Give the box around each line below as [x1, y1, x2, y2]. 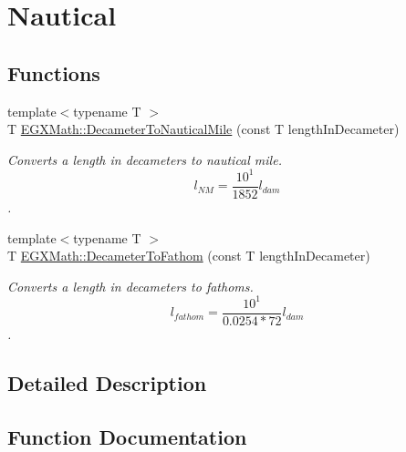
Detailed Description [7, 368, 207, 396]
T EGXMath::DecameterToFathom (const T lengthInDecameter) [7, 246, 370, 265]
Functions [7, 58, 100, 87]
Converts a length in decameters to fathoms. [7, 276, 254, 295]
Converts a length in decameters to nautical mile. [7, 149, 282, 169]
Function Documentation [7, 422, 247, 450]
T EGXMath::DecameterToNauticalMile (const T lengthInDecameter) [7, 119, 400, 139]
